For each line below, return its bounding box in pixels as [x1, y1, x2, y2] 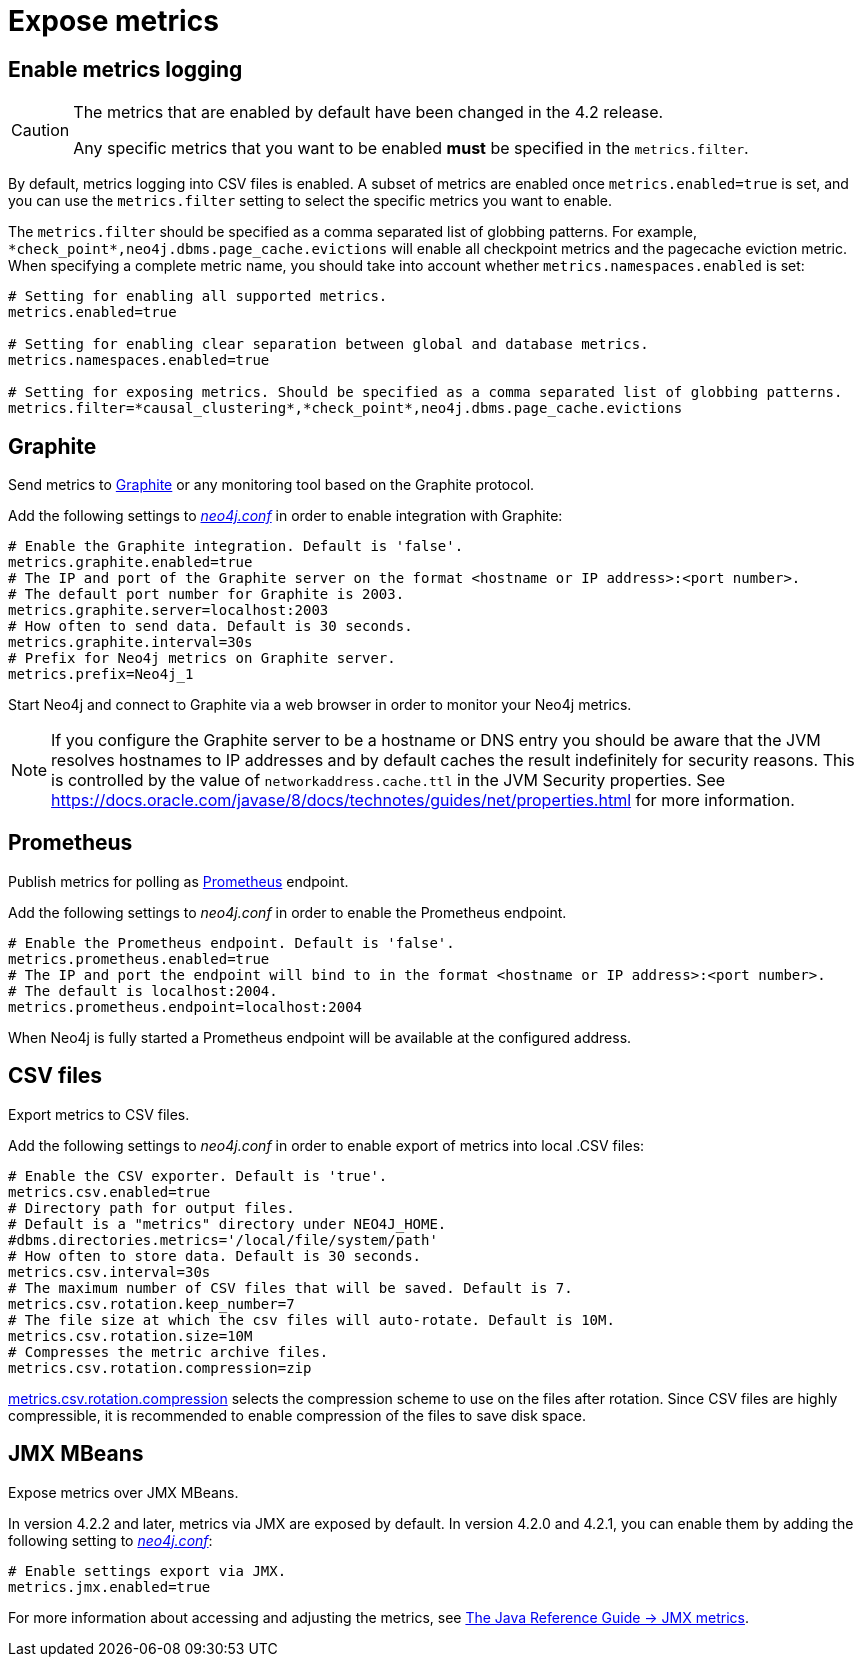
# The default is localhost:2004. [8, 982, 278, 999]
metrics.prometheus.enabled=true [8, 950, 270, 967]
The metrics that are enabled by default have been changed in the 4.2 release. [73, 102, 664, 123]
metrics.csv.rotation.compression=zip [8, 1359, 312, 1376]
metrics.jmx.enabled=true [8, 1578, 211, 1595]
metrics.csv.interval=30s [8, 1263, 211, 1280]
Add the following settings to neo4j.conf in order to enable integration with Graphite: [8, 507, 563, 525]
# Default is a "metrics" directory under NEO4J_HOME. [8, 1215, 447, 1232]
